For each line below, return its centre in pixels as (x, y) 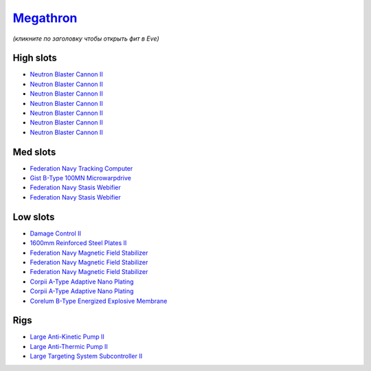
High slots (35, 58)
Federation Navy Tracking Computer (81, 168)
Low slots (34, 217)
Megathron (45, 18)
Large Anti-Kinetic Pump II (67, 337)
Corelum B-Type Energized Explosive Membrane (99, 301)
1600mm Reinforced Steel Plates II (78, 243)
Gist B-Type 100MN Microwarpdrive (81, 178)
